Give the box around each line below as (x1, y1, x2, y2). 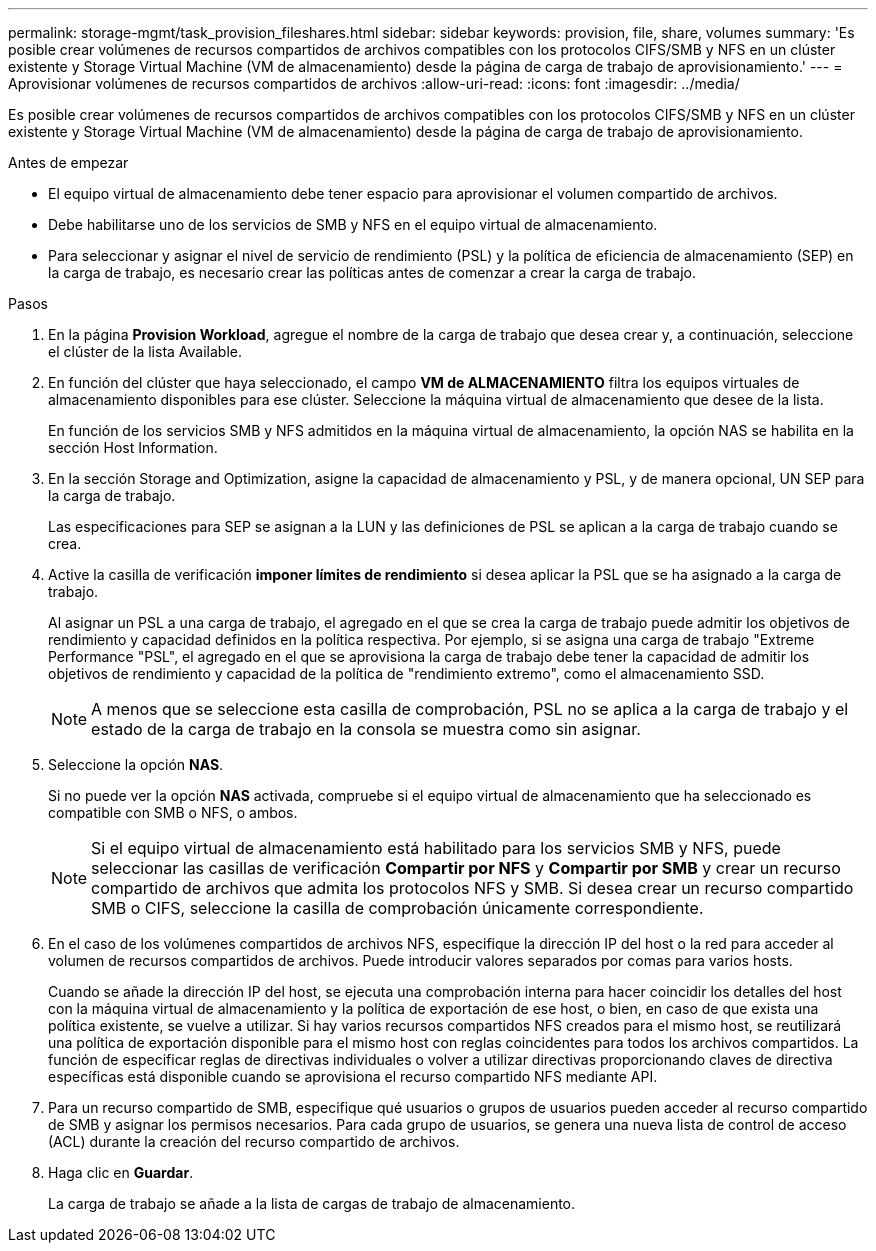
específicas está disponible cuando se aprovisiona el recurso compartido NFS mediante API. (48, 1068, 658, 1085)
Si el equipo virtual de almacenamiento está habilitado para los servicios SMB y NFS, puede (91, 838, 781, 858)
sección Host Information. (48, 439, 218, 456)
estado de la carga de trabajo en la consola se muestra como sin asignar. (91, 719, 641, 739)
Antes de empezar (8, 154, 129, 171)
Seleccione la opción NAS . (48, 756, 224, 773)
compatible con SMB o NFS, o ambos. (48, 804, 298, 821)
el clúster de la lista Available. (48, 343, 243, 360)
